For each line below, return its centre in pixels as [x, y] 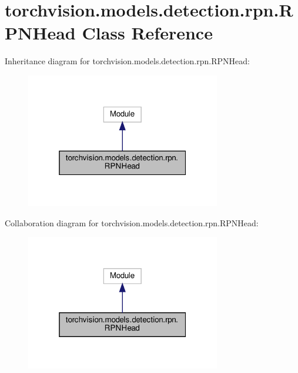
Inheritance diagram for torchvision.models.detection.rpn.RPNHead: [127, 61]
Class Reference [147, 33]
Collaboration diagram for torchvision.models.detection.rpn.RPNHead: [132, 222]
